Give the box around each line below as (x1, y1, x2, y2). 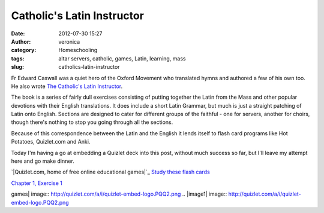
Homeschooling (58, 47, 98, 54)
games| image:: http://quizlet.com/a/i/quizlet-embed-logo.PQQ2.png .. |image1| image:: (11, 190, 227, 197)
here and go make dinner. (11, 157, 74, 165)
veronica (58, 38, 80, 45)
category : (11, 47, 37, 54)
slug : (11, 63, 24, 71)
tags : (11, 54, 25, 62)
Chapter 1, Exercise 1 (11, 179, 62, 187)
